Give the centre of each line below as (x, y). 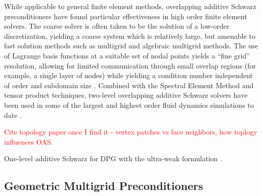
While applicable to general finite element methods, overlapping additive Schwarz (130, 6)
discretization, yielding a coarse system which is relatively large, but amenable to (130, 36)
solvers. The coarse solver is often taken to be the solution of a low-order (117, 26)
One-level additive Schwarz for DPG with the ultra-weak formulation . (113, 158)
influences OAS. (29, 141)
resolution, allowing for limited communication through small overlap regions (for (130, 65)
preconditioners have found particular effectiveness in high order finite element (126, 16)
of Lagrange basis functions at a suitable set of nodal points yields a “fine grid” (127, 55)
